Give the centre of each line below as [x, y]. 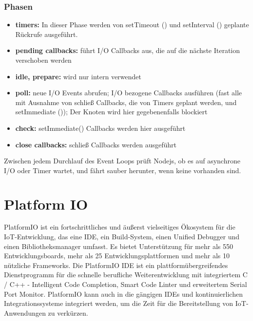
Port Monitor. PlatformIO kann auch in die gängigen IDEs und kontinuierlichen [123, 294]
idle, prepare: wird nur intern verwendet [78, 76]
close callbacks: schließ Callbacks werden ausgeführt [96, 144]
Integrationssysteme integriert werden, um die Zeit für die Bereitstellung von [119, 303]
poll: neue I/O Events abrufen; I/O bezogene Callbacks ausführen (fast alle [129, 93]
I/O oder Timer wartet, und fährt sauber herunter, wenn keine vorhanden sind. [123, 170]
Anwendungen [25, 312]
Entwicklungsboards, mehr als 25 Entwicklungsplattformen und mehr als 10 [117, 256]
